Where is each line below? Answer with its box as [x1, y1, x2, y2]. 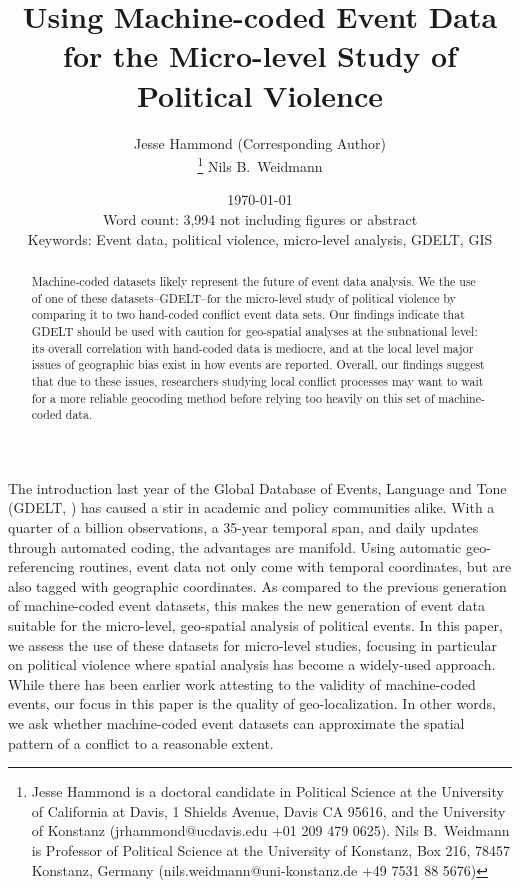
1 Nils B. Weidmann [197, 153, 323, 176]
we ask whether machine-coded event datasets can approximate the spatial [8, 712, 465, 733]
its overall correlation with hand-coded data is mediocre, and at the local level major [31, 339, 474, 356]
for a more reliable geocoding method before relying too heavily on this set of [31, 389, 435, 406]
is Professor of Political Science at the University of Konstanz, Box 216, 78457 [31, 839, 511, 860]
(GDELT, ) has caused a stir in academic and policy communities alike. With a [8, 497, 495, 518]
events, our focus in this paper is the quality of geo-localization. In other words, [8, 693, 496, 714]
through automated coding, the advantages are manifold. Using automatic [8, 536, 462, 557]
